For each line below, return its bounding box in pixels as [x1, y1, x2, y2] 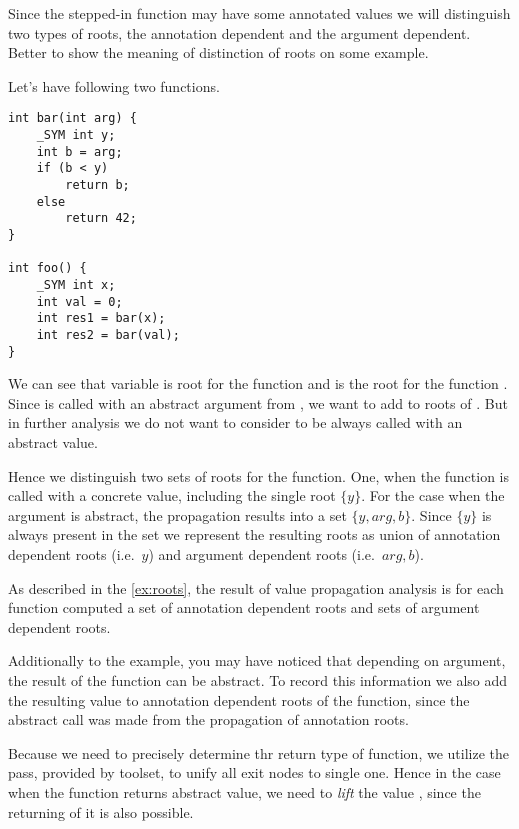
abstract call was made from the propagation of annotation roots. [8, 709, 409, 730]
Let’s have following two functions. [8, 75, 220, 96]
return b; [65, 178, 130, 192]
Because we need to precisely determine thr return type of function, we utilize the [8, 742, 510, 763]
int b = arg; [36, 144, 123, 159]
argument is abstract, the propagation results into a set [8, 504, 347, 525]
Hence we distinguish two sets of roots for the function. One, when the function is [8, 465, 510, 486]
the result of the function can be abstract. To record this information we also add [8, 669, 508, 690]
